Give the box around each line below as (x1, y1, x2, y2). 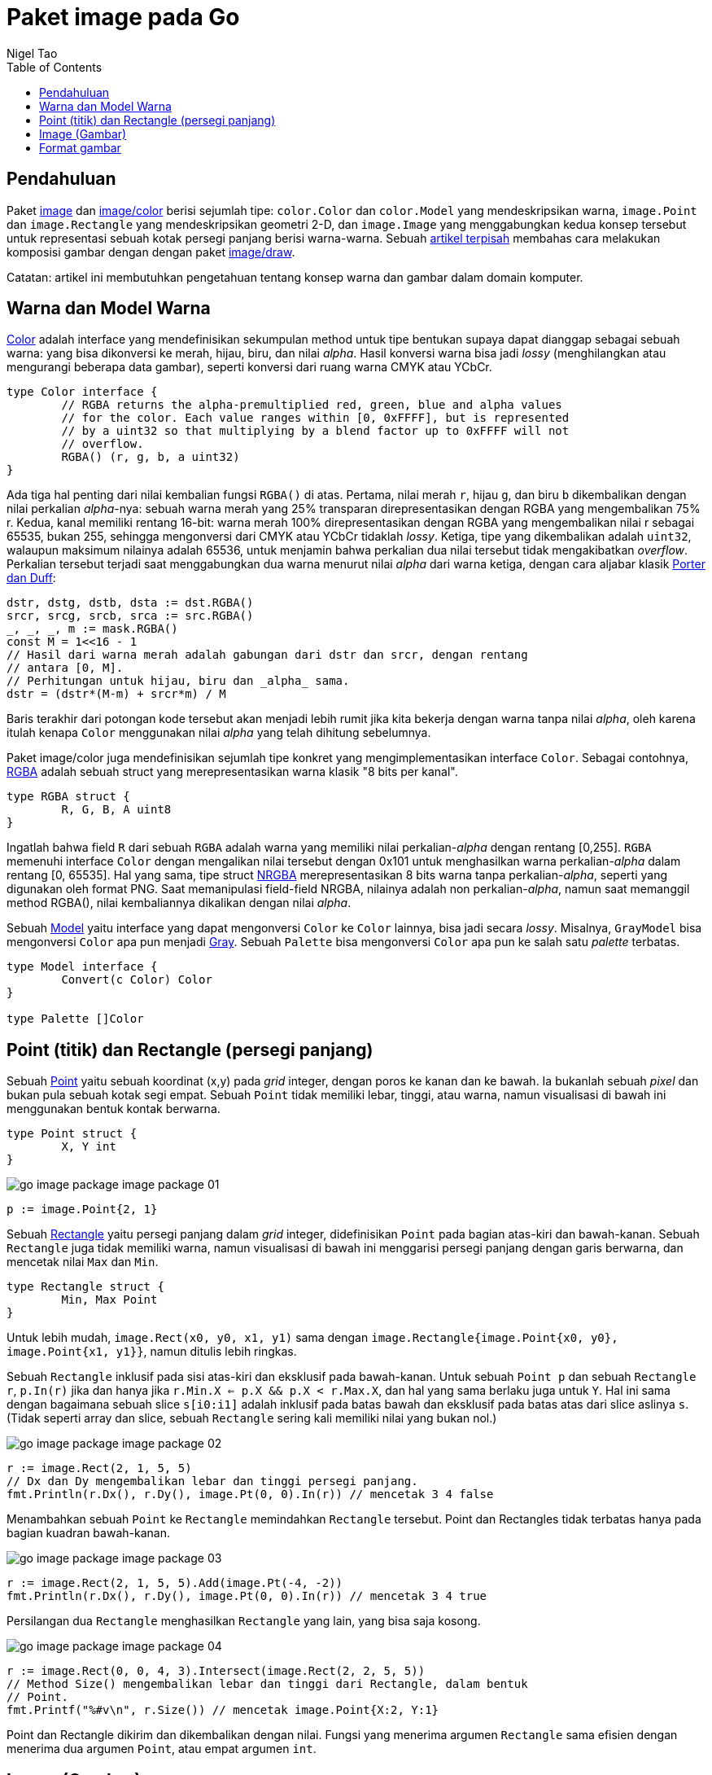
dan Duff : (7, 571, 56, 585)
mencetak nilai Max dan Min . (7, 1255, 159, 1269)
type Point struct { (7, 1127, 138, 1141)
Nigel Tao (7, 46, 58, 60)
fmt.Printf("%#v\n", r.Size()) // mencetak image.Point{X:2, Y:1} (7, 1703, 439, 1717)
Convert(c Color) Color (61, 973, 212, 987)
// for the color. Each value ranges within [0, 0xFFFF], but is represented (61, 411, 570, 425)
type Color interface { (7, 385, 158, 399)
